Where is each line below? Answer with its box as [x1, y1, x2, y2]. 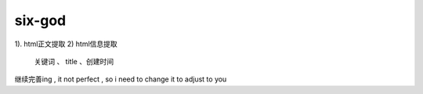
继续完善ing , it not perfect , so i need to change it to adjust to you [14, 74, 227, 84]
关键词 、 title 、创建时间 [34, 56, 114, 66]
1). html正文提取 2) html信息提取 [14, 39, 117, 49]
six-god [14, 12, 67, 29]
